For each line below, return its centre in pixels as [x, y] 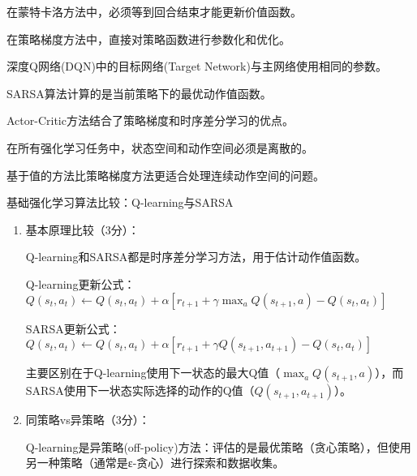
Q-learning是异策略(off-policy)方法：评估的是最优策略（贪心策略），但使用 [218, 446]
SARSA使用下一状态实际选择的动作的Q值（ [140, 390]
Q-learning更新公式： [80, 283]
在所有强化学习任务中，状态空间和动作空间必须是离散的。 [160, 147]
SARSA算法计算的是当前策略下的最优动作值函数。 [139, 93]
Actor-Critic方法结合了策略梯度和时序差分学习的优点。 [150, 120]
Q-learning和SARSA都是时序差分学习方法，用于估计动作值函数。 [196, 257]
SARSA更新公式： [73, 328]
